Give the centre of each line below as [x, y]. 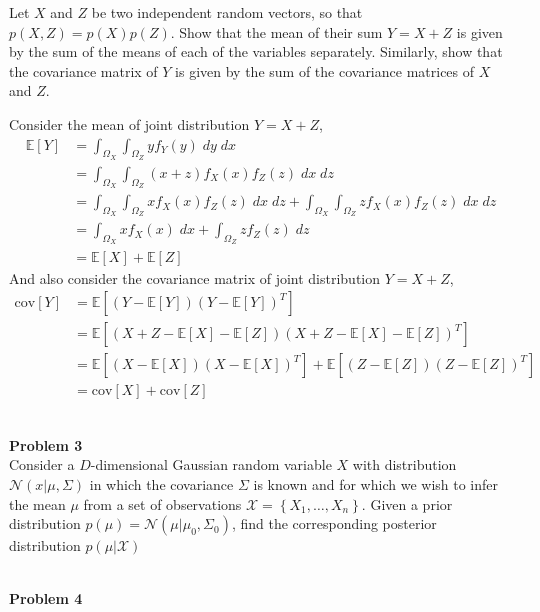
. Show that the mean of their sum [276, 31]
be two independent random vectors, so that [227, 12]
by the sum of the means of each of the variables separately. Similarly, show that [256, 51]
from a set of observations [162, 503]
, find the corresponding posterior [334, 523]
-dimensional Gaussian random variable [211, 464]
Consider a [42, 464]
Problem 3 [46, 444]
